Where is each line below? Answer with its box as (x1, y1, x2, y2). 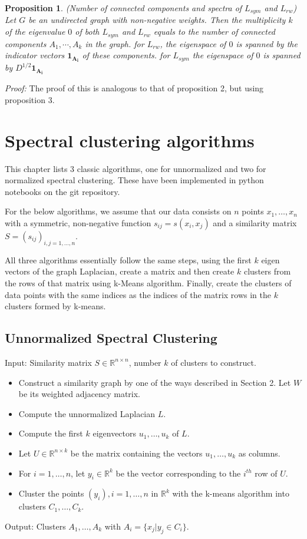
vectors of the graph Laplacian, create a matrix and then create (5, 265, 235, 277)
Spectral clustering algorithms (5, 128, 255, 152)
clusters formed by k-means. (5, 300, 106, 312)
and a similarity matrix (213, 216, 297, 229)
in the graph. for (85, 37, 144, 49)
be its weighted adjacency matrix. (18, 388, 141, 400)
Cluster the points (18, 487, 84, 500)
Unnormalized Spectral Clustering (5, 329, 217, 347)
